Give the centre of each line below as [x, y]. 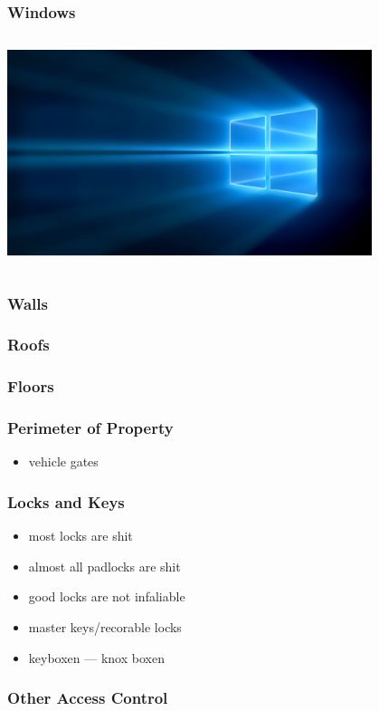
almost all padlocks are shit [104, 566]
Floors [31, 386]
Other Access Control [88, 698]
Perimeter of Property [90, 428]
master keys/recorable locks [105, 626]
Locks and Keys [66, 501]
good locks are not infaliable [107, 596]
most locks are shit [81, 536]
